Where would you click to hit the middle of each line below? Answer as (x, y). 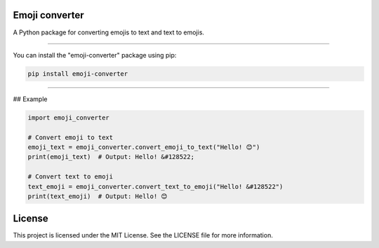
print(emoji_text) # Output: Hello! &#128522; (111, 157)
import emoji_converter (69, 117)
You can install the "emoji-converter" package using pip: (95, 55)
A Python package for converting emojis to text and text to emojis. (109, 32)
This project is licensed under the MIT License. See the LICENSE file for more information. (143, 235)
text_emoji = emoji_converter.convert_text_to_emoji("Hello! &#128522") (155, 187)
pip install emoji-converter (78, 73)
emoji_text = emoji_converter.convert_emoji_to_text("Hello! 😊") (144, 147)
